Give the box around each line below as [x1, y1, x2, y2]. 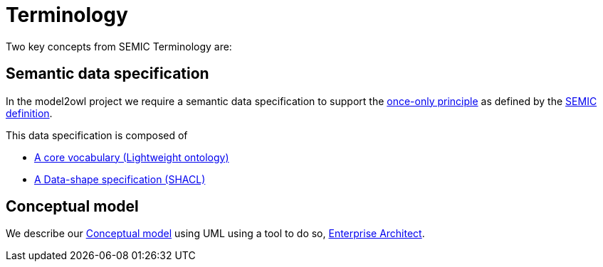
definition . [6, 107, 53, 119]
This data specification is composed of [6, 129, 188, 141]
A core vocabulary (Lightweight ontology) [34, 151, 229, 163]
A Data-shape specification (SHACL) [34, 173, 206, 185]
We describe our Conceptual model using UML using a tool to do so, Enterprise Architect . [6, 227, 425, 240]
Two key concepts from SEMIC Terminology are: [6, 40, 232, 53]
